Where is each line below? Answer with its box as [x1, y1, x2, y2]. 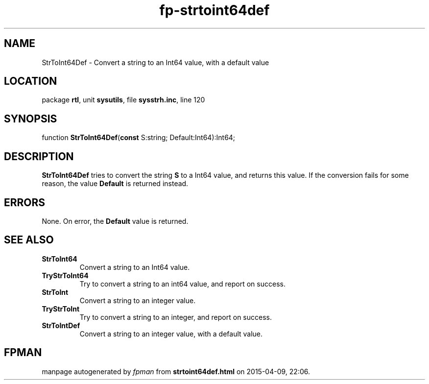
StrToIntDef [42, 321, 80, 330]
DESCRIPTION [4, 150, 74, 163]
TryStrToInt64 [42, 271, 89, 280]
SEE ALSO [4, 234, 54, 246]
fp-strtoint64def [159, 2, 270, 19]
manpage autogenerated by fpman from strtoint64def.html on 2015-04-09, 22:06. [42, 367, 310, 376]
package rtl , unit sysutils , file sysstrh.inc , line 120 [42, 96, 205, 104]
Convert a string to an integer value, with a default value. [79, 329, 263, 338]
